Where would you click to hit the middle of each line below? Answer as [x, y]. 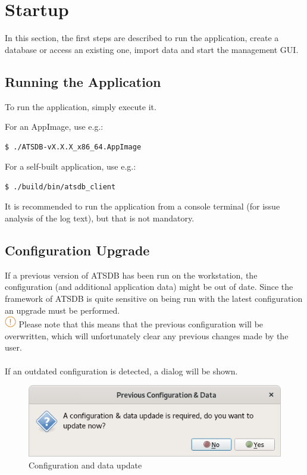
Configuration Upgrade [77, 250]
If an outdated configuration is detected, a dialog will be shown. [121, 371]
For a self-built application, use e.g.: [71, 166]
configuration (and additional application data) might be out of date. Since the [149, 287]
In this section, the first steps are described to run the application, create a [142, 38]
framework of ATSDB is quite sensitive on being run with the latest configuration [154, 299]
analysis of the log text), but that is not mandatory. [100, 218]
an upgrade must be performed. [62, 310]
